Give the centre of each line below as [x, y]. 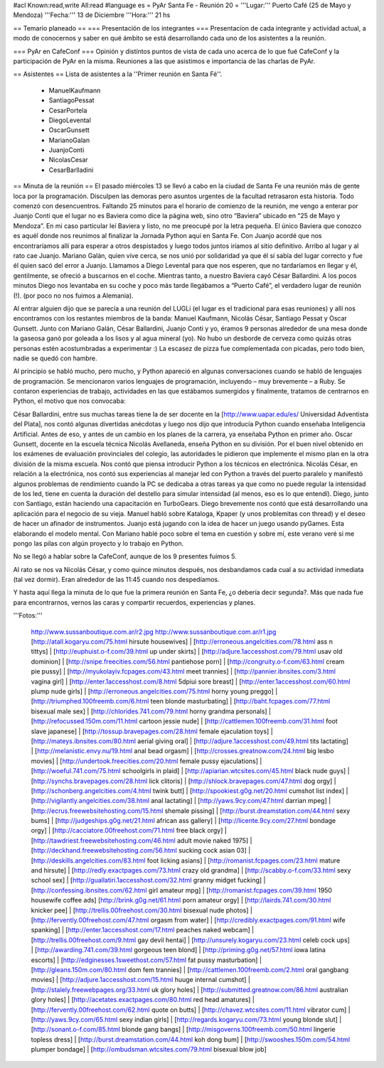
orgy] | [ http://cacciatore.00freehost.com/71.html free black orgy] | [129, 831]
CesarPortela [68, 110]
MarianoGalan [69, 140]
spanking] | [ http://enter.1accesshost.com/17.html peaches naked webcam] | [143, 930]
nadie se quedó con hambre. [55, 358]
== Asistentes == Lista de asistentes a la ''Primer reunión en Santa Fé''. [118, 74]
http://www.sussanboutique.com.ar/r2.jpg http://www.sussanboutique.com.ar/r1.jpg [154, 632]
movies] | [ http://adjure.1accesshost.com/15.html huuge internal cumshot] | [140, 980]
